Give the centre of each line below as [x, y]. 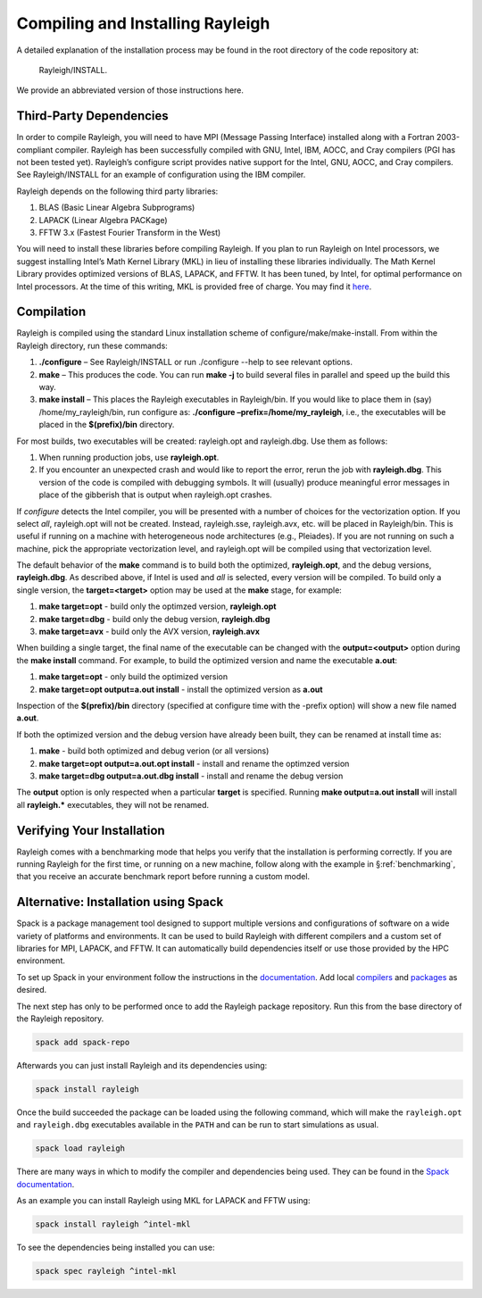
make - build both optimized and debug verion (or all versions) [154, 751]
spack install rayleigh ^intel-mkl [113, 1224]
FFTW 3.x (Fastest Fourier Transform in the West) [130, 232]
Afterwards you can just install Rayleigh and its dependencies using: [142, 1066]
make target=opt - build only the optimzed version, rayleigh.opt [158, 606]
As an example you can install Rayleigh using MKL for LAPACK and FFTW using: [163, 1201]
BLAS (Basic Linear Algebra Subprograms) [117, 208]
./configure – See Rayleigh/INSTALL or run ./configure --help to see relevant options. [195, 362]
